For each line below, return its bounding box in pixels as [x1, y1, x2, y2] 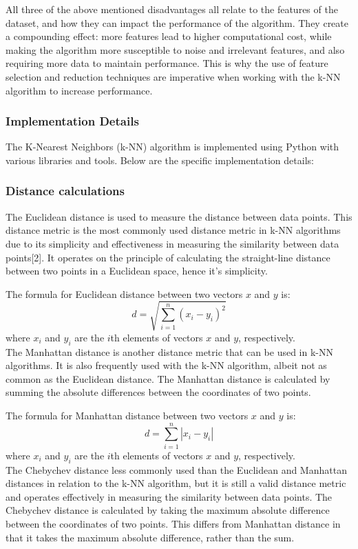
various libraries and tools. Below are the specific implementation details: [6, 152, 314, 167]
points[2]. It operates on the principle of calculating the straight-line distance [6, 250, 330, 264]
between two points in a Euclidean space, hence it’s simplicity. [6, 263, 268, 278]
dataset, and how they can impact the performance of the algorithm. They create [6, 15, 348, 30]
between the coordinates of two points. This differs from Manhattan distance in [6, 516, 341, 530]
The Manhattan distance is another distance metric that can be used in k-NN [6, 344, 333, 359]
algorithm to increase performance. [6, 83, 153, 97]
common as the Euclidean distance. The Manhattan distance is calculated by [6, 371, 330, 386]
